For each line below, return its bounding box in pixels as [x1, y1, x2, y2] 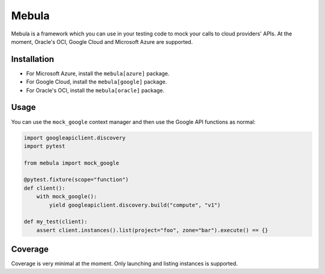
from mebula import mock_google [23, 159, 120, 166]
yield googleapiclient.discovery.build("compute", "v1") [49, 201, 221, 209]
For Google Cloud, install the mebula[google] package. [26, 78, 167, 85]
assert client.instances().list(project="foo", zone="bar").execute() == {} [36, 227, 268, 234]
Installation [11, 54, 54, 64]
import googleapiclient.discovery [23, 134, 126, 141]
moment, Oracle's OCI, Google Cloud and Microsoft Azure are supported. [11, 38, 193, 45]
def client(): [23, 184, 66, 192]
